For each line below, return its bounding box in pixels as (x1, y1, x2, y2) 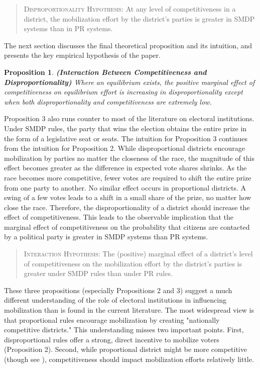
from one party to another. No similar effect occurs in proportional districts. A (4, 182, 246, 193)
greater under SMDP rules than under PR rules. (24, 268, 173, 279)
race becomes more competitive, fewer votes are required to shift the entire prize (4, 172, 251, 182)
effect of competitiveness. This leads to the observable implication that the (4, 212, 233, 222)
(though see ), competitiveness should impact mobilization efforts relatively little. (4, 354, 254, 364)
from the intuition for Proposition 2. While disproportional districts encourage (4, 143, 245, 153)
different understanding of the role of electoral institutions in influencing (4, 295, 227, 305)
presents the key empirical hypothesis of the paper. (4, 50, 161, 60)
